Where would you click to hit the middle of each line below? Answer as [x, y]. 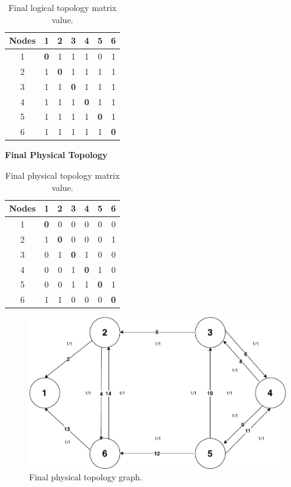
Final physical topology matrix [62, 175]
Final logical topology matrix [62, 7]
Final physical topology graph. [86, 477]
